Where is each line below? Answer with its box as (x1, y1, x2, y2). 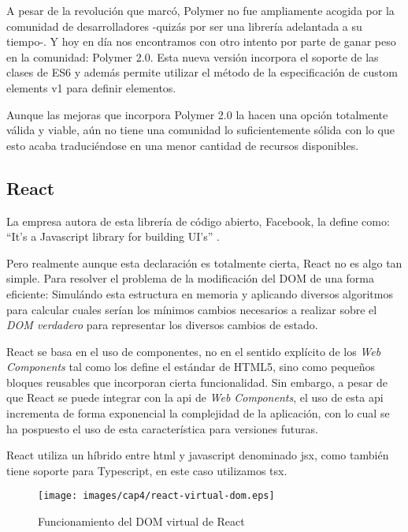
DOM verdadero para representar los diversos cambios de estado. (6, 317, 318, 333)
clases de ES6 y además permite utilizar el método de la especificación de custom (6, 64, 398, 81)
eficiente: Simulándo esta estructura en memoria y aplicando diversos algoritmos (6, 285, 393, 302)
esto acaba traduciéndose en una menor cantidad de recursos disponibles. (6, 137, 359, 153)
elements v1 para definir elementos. (6, 79, 176, 96)
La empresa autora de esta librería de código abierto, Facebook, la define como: (6, 212, 390, 229)
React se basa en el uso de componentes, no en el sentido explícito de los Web (6, 343, 381, 359)
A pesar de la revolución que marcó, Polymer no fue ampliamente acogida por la (6, 2, 395, 18)
